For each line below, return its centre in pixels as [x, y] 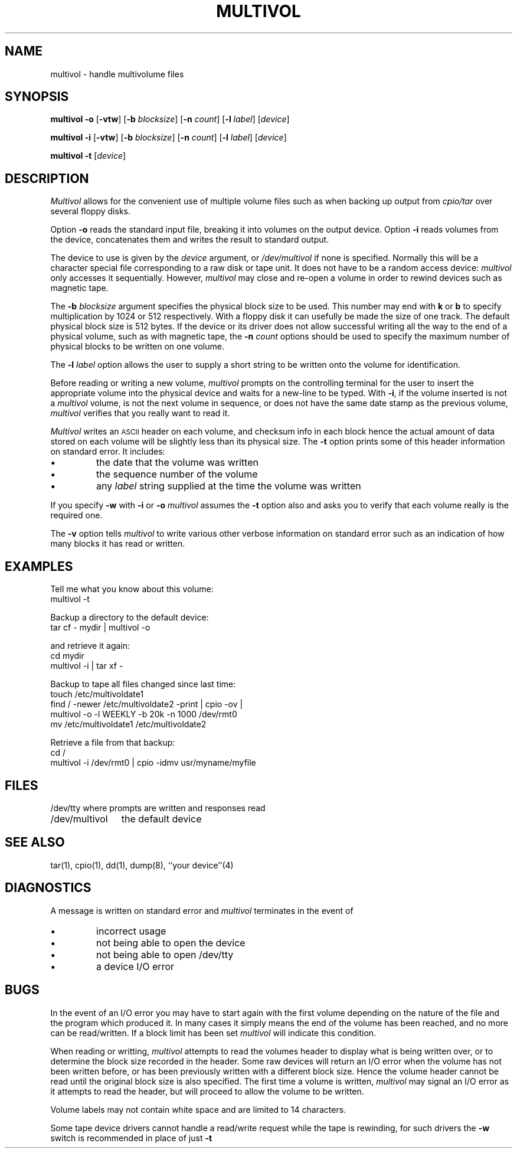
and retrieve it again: [90, 646]
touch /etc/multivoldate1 [97, 694]
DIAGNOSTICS [48, 888]
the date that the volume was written [177, 463]
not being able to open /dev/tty [165, 954]
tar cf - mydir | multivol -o [100, 628]
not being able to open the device [171, 943]
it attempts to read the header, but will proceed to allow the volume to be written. [207, 1091]
